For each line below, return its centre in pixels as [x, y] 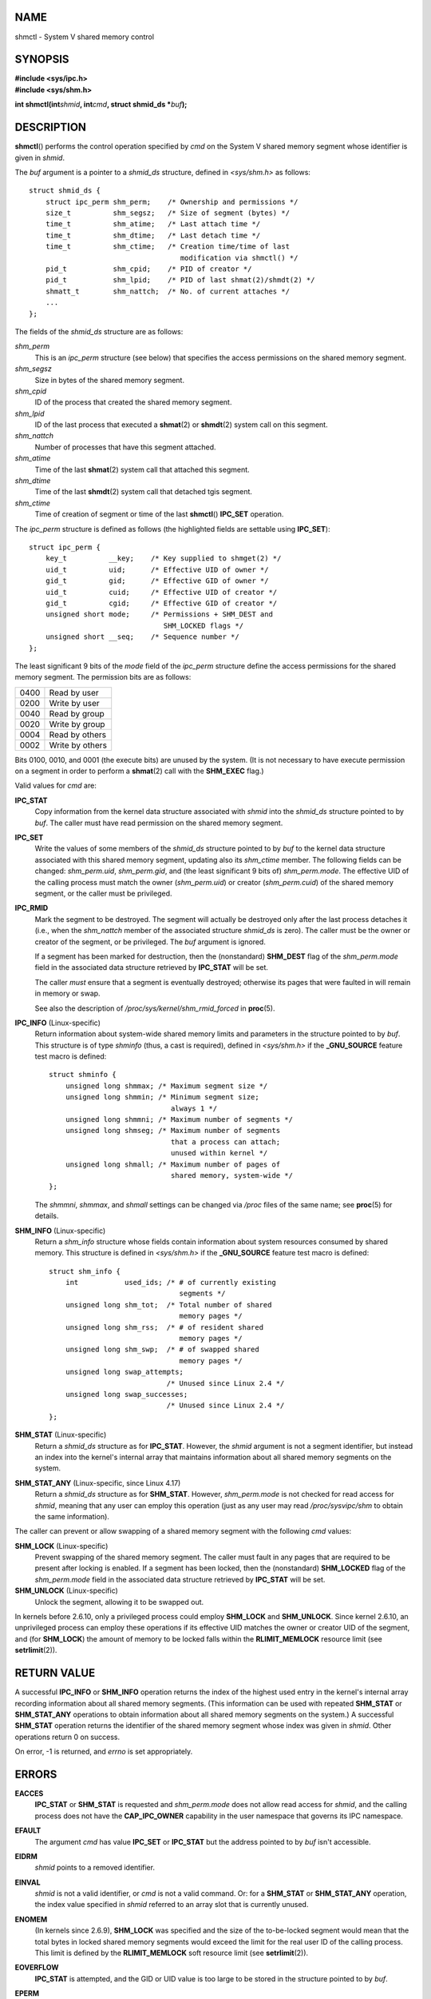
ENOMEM [31, 1919]
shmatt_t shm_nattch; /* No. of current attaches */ [168, 291]
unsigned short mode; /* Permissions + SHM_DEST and [159, 614]
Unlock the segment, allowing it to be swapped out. [119, 1602]
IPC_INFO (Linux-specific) [58, 1023]
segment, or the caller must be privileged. [103, 893]
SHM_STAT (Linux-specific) [61, 1434]
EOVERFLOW [37, 1968]
